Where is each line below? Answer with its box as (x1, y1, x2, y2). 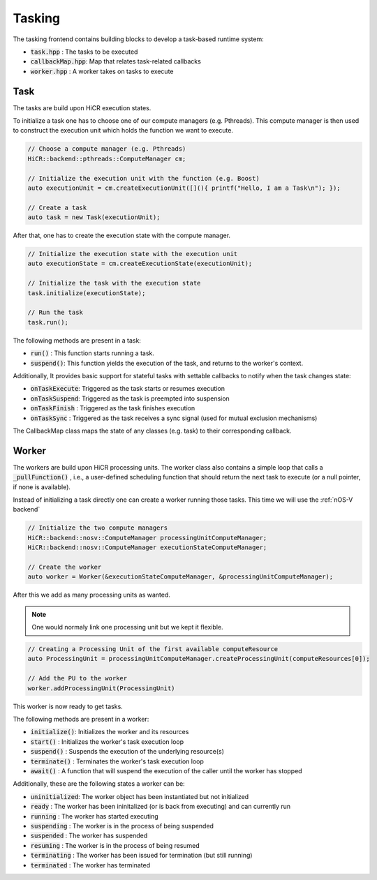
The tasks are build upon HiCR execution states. (13, 103, 151, 112)
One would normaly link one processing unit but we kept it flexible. (31, 623, 223, 632)
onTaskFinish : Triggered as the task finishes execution (30, 404, 195, 412)
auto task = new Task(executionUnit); (27, 214, 161, 221)
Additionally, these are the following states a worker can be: (13, 780, 185, 788)
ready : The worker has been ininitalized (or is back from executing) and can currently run (30, 803, 291, 811)
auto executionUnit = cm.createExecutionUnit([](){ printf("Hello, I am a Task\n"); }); (27, 184, 341, 192)
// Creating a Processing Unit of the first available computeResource (27, 646, 279, 653)
